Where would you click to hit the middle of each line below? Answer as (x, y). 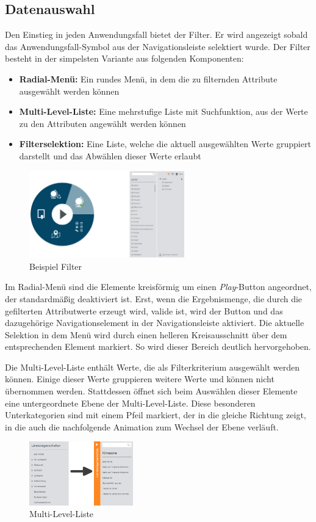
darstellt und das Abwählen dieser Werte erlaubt (110, 155)
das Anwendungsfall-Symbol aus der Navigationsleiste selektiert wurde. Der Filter (158, 46)
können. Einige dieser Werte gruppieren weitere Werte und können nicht (140, 379)
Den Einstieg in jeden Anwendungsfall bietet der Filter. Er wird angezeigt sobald (156, 34)
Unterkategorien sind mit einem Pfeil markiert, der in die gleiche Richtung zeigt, (156, 415)
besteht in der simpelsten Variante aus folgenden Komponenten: (124, 58)
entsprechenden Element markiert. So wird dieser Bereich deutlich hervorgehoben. (158, 346)
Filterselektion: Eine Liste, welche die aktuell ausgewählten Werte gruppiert (165, 144)
